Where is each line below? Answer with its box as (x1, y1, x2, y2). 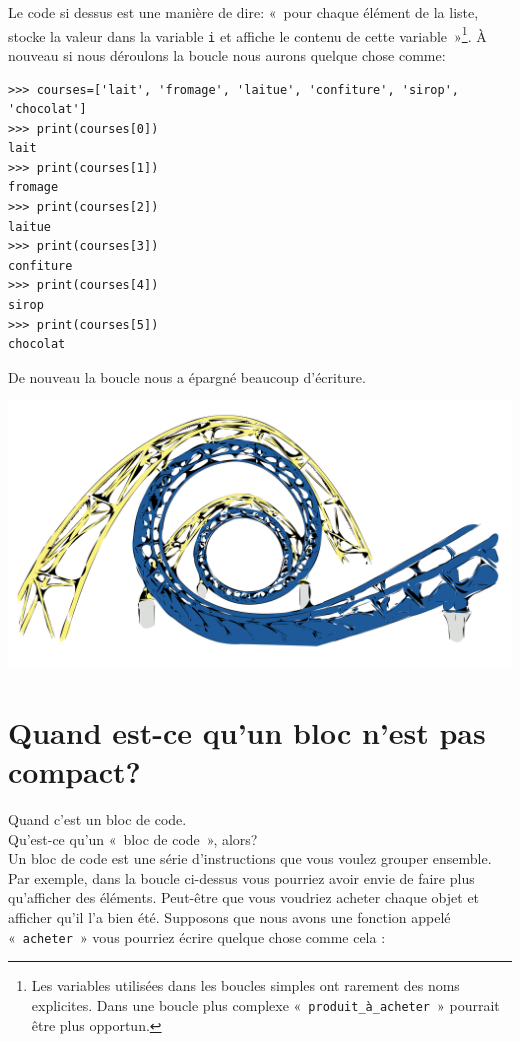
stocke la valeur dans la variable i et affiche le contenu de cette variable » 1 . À (8, 22, 487, 46)
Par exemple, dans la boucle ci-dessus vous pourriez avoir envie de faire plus (8, 867, 475, 888)
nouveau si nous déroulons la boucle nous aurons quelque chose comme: (8, 44, 446, 65)
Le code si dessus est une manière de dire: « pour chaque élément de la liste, (8, 2, 479, 22)
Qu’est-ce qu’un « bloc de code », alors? (8, 828, 258, 849)
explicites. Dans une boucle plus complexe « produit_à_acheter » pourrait (31, 994, 500, 1015)
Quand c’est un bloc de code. (8, 809, 187, 830)
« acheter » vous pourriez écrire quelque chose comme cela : (8, 926, 386, 947)
